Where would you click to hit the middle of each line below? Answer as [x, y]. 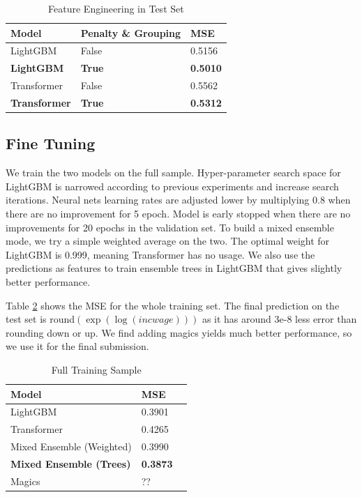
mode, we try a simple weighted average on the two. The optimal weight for [168, 241]
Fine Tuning [51, 143]
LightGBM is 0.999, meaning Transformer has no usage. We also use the [160, 254]
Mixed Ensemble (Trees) [71, 463]
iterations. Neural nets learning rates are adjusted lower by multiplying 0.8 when [178, 200]
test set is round [40, 319]
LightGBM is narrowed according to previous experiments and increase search [172, 186]
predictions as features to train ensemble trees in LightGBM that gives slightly [174, 268]
